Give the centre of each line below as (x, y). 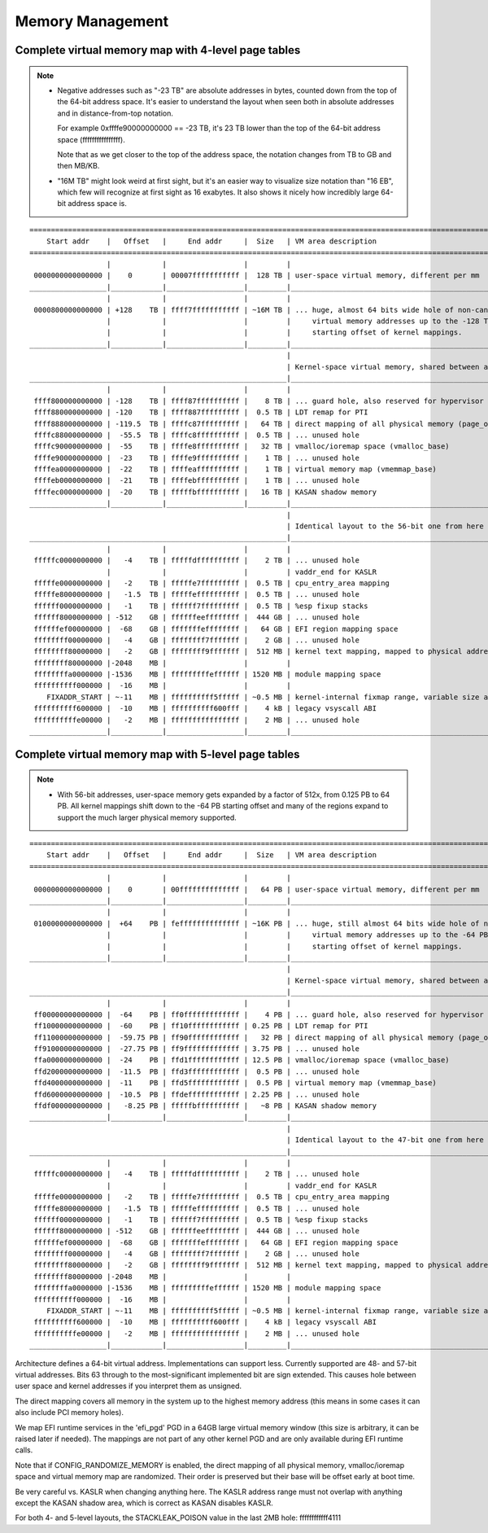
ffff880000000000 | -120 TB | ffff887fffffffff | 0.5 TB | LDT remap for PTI (201, 412)
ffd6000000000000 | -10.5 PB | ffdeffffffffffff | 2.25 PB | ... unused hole (197, 1094)
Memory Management (92, 21)
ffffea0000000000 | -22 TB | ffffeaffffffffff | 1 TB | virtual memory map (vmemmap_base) (235, 469)
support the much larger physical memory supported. (147, 817)
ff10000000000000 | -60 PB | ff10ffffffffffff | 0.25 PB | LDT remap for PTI (201, 1026)
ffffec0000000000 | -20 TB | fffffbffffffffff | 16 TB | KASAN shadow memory (205, 492)
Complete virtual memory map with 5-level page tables (157, 754)
